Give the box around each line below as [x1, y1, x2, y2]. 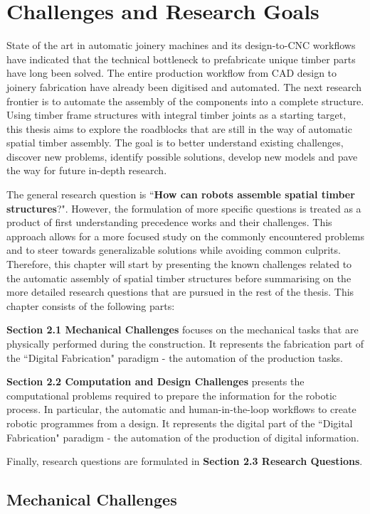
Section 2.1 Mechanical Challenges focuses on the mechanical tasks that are [6, 322, 359, 337]
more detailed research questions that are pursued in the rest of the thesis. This [6, 284, 354, 299]
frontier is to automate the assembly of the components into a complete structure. [6, 93, 364, 108]
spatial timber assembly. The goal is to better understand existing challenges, [6, 135, 344, 150]
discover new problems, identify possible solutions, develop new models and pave [6, 149, 358, 164]
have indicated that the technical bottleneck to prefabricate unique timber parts [6, 51, 356, 66]
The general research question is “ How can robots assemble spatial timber [6, 187, 355, 202]
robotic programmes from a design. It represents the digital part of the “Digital [6, 415, 353, 430]
